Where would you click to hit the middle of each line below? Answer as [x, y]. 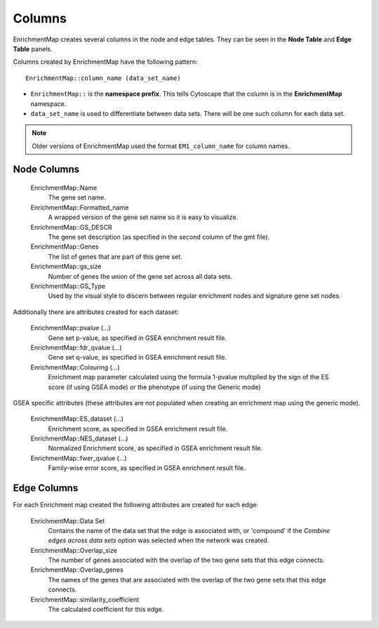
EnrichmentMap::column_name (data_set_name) [104, 78]
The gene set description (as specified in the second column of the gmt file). [159, 237]
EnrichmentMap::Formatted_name [80, 207]
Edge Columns [46, 488]
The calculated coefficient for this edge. [106, 609]
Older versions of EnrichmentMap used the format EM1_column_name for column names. [161, 146]
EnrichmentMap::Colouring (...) [75, 367]
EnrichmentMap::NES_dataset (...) [79, 438]
